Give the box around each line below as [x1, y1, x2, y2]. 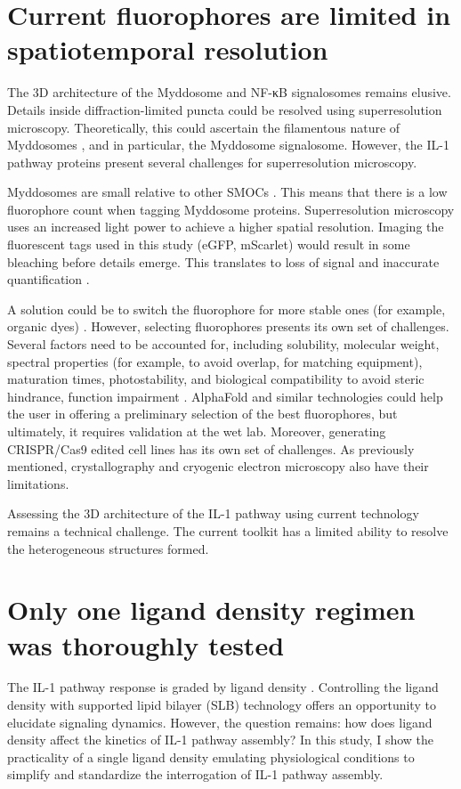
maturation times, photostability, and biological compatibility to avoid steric [7, 370, 425, 388]
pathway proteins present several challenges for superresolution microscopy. [7, 152, 417, 171]
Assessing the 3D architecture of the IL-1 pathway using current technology [7, 504, 419, 523]
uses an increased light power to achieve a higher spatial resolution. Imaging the [7, 217, 444, 236]
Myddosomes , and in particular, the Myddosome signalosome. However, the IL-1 [7, 135, 449, 154]
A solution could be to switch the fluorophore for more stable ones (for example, [7, 299, 446, 318]
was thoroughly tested [7, 626, 285, 663]
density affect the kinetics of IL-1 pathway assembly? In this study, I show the [7, 730, 434, 749]
